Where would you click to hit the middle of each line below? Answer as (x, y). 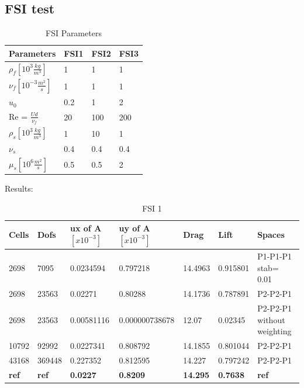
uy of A (134, 228)
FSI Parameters (74, 33)
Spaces (271, 235)
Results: (19, 188)
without (271, 319)
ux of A (86, 228)
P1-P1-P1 (275, 256)
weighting (274, 331)
